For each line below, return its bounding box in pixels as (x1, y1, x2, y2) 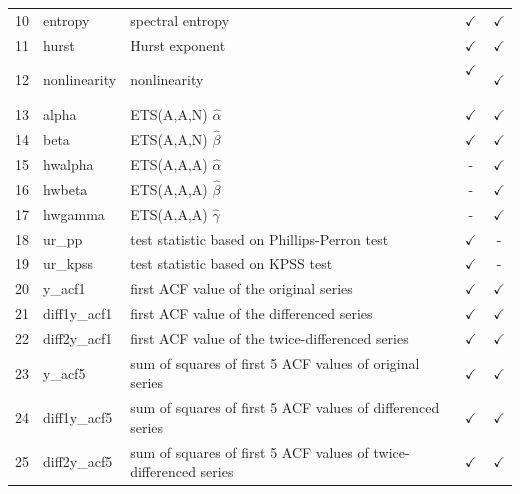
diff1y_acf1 (43, 303, 113, 324)
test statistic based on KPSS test (130, 253, 333, 274)
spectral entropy (130, 9, 230, 30)
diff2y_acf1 (43, 327, 113, 348)
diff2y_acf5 (43, 451, 113, 472)
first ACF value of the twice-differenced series (130, 327, 409, 348)
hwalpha (43, 153, 94, 174)
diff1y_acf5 (43, 406, 113, 427)
